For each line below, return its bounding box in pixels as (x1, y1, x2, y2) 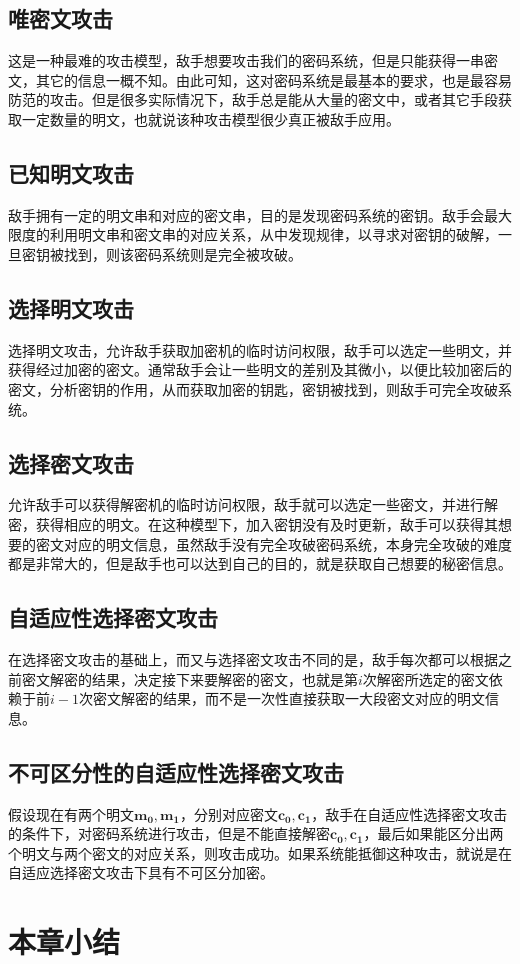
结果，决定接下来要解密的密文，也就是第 (91, 668, 358, 689)
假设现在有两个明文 (8, 803, 134, 824)
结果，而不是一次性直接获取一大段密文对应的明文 (162, 688, 485, 709)
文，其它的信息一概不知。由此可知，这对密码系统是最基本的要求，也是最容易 (8, 69, 512, 90)
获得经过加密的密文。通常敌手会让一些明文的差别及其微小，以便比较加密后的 (8, 359, 512, 380)
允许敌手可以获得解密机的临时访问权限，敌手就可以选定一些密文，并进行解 (8, 494, 498, 515)
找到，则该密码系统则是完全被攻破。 (63, 243, 302, 264)
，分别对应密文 (179, 803, 278, 824)
